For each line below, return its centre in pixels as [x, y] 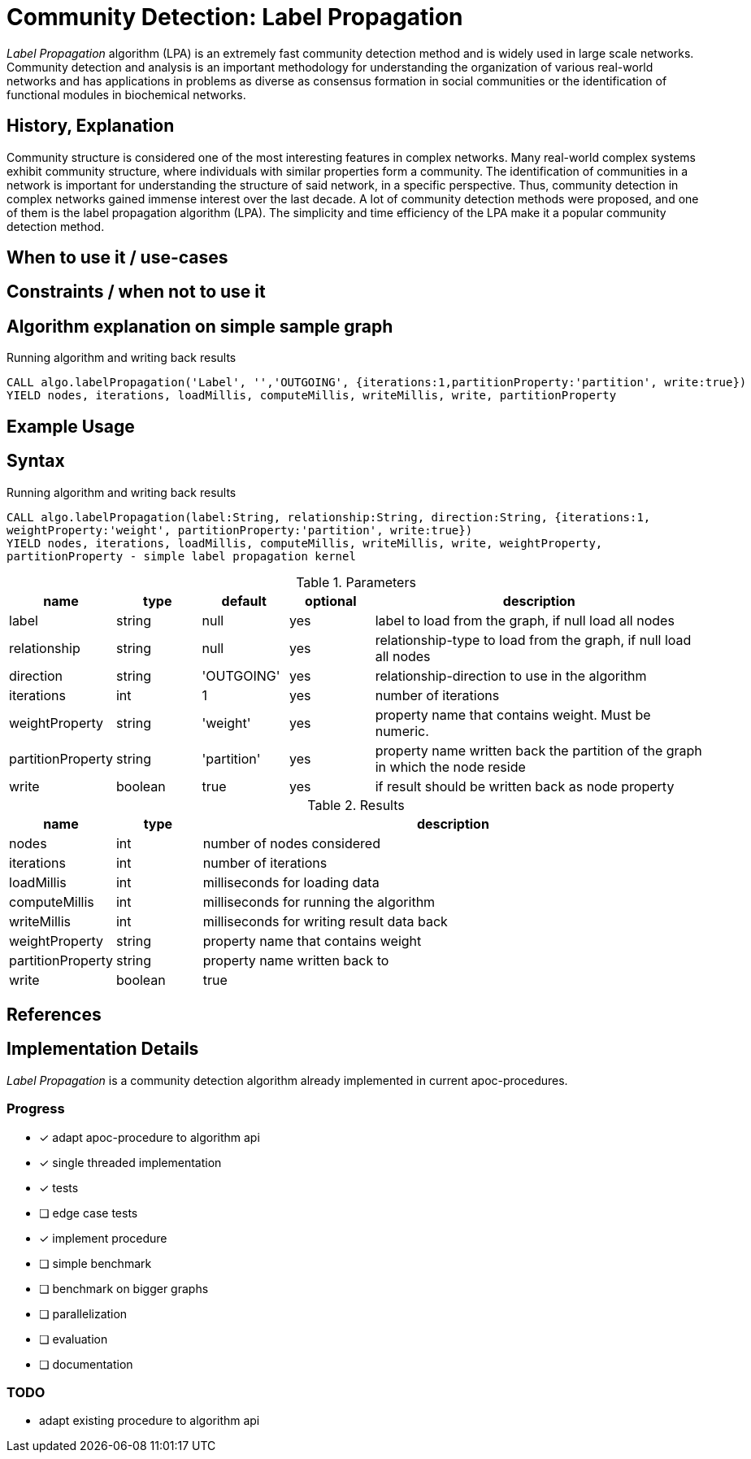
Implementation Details [103, 1049]
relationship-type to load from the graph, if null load [533, 640]
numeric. [402, 731]
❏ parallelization [83, 1313]
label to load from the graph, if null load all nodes [525, 620]
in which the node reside [450, 767]
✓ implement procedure [103, 1238]
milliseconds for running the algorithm [319, 902]
